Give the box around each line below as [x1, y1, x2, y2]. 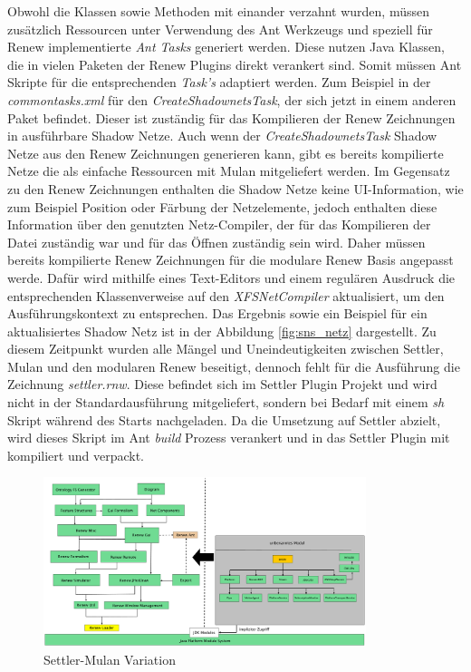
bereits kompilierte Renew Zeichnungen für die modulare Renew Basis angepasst [7, 250, 454, 269]
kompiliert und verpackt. [7, 445, 144, 464]
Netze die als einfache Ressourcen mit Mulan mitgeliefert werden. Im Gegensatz [7, 161, 450, 180]
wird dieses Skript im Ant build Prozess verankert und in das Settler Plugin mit [7, 428, 450, 447]
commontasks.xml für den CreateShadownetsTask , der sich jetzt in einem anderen [7, 90, 457, 109]
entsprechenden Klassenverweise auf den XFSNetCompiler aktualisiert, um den [7, 286, 445, 305]
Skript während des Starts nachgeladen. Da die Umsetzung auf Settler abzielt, [7, 410, 441, 429]
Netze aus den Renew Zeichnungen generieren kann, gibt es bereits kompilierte [7, 143, 444, 162]
